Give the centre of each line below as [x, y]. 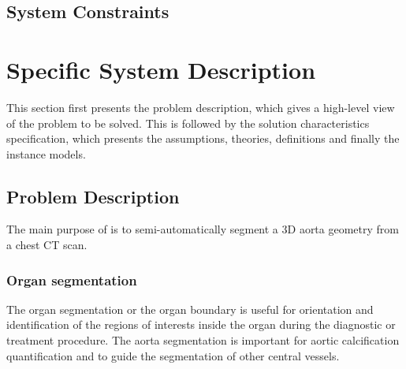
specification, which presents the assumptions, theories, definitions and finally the [203, 138]
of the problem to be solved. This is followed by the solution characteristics [188, 123]
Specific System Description [161, 69]
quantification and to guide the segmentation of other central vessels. [173, 355]
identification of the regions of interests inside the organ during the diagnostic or [201, 324]
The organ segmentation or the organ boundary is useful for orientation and [190, 309]
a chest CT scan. [47, 245]
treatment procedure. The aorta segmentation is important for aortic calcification [203, 340]
